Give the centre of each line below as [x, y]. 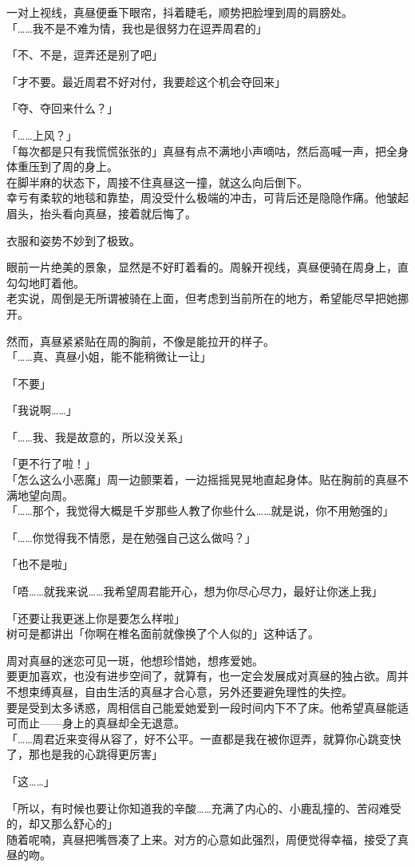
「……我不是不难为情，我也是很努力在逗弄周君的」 [137, 28]
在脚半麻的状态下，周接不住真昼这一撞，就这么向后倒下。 [157, 182]
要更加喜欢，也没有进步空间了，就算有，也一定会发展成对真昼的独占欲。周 [202, 676]
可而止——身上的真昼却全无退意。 [96, 723]
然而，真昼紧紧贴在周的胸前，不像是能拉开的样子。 [140, 340]
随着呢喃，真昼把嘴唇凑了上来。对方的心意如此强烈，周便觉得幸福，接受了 [202, 839]
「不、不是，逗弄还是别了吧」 [85, 55]
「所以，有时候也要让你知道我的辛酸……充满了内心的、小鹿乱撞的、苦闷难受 [204, 808]
